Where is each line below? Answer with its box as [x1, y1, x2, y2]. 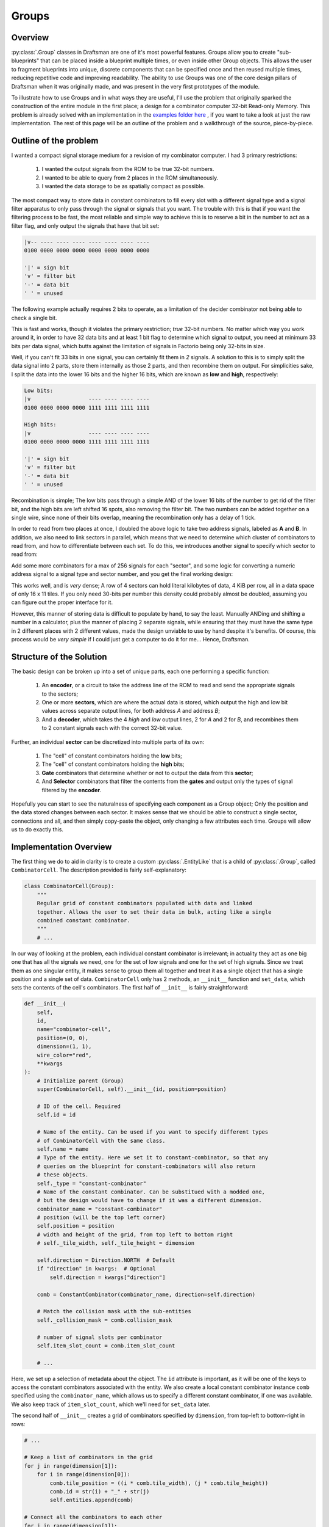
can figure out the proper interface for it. [11, 599, 113, 606]
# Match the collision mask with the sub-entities [37, 1308, 191, 1315]
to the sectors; [41, 690, 79, 698]
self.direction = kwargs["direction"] [49, 1274, 166, 1281]
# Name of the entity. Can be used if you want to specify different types [37, 1129, 269, 1135]
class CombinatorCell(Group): [24, 883, 115, 890]
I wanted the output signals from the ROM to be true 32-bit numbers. [41, 166, 214, 173]
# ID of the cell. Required [37, 1103, 121, 1110]
